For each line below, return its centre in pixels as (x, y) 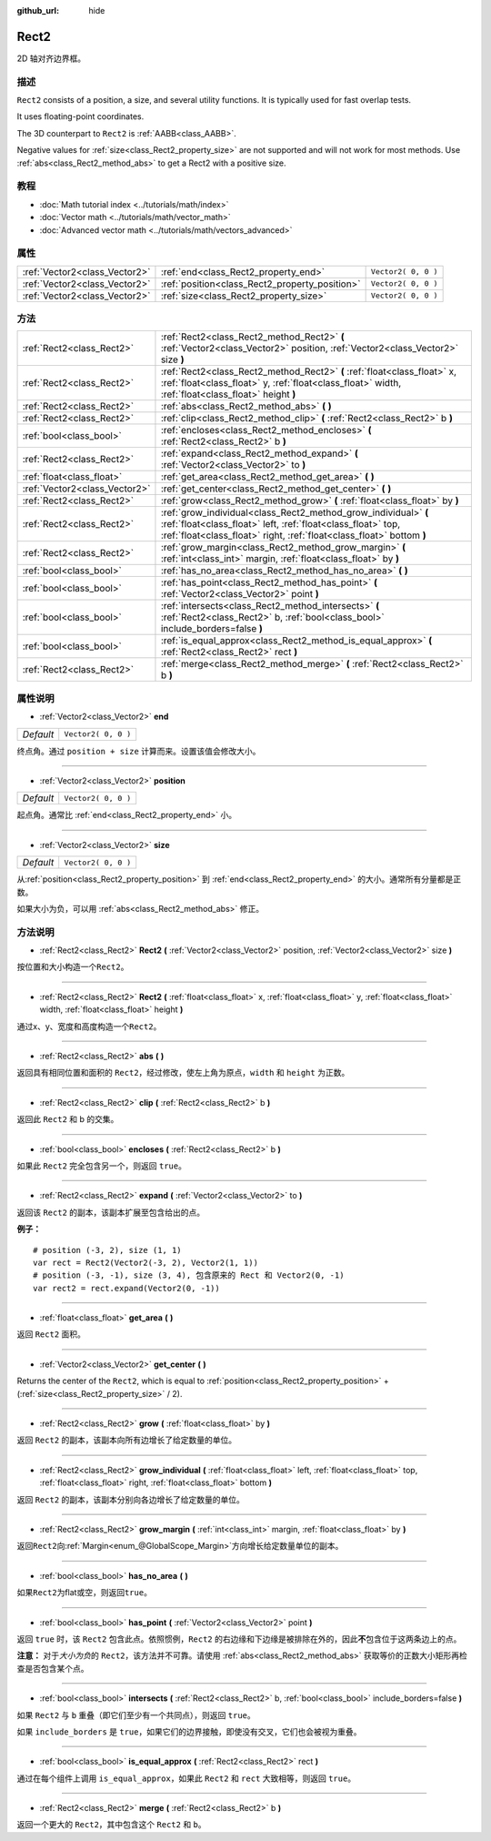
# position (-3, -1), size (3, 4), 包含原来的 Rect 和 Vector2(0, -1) (189, 1275)
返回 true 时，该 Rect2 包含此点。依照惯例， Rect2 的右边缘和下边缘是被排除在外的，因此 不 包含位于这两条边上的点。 (239, 1639)
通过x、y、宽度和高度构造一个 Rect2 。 (89, 1026)
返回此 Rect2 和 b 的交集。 (68, 1119)
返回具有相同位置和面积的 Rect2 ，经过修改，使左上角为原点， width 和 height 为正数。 (183, 1073)
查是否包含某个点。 (53, 1668)
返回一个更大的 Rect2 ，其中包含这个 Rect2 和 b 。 (111, 1825)
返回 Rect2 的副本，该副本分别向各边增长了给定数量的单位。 (131, 1499)
